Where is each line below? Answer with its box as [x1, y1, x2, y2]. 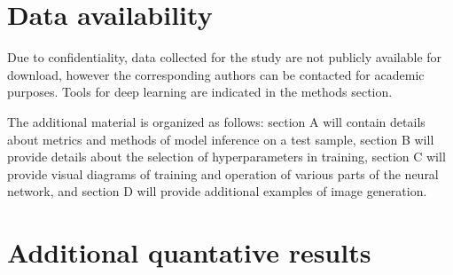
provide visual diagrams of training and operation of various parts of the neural [7, 164, 439, 183]
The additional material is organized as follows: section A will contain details [7, 112, 426, 130]
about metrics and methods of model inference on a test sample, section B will [7, 130, 434, 148]
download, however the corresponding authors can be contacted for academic [7, 65, 425, 83]
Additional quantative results [7, 234, 371, 271]
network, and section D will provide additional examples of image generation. [7, 182, 427, 200]
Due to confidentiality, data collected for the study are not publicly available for [7, 48, 442, 67]
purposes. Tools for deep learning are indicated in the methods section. [7, 82, 393, 101]
